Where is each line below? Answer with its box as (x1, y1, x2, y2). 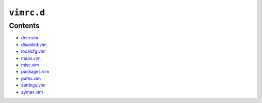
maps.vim (21, 55, 41, 61)
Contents (9, 21, 40, 30)
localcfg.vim (21, 48, 46, 54)
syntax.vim (21, 89, 43, 95)
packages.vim (21, 69, 49, 74)
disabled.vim (21, 42, 47, 47)
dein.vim (21, 35, 38, 41)
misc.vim (21, 62, 39, 68)
